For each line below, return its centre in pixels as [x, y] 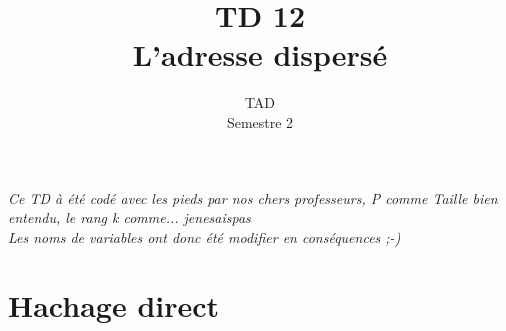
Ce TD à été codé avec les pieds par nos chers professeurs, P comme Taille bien [253, 197]
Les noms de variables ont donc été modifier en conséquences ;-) [204, 236]
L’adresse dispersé [260, 54]
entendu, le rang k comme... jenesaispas [129, 217]
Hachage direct [114, 305]
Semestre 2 [260, 121]
